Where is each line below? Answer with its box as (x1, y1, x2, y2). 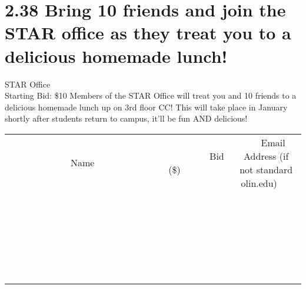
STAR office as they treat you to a (5, 21, 291, 45)
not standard (240, 162, 293, 176)
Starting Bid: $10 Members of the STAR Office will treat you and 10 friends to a (5, 89, 297, 102)
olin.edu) (241, 176, 277, 190)
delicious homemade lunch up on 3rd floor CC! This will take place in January (5, 100, 288, 113)
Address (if (244, 149, 289, 163)
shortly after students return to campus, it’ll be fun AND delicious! (5, 112, 248, 125)
